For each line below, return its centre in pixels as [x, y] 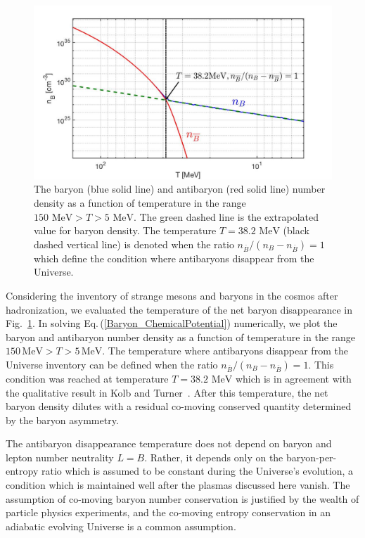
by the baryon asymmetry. [62, 419]
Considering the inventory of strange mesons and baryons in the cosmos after [172, 295]
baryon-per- [312, 457]
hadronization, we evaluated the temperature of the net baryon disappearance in [179, 309]
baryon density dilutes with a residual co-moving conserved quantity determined [179, 406]
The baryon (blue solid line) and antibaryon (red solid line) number [180, 189]
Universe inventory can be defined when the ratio [112, 364]
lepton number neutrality [60, 457]
